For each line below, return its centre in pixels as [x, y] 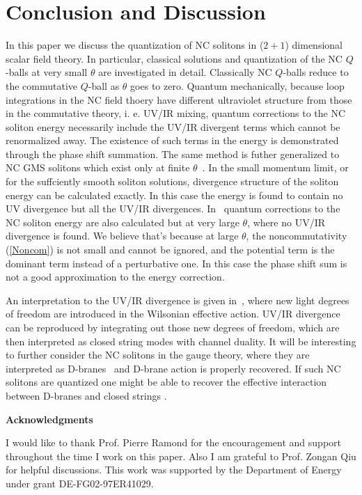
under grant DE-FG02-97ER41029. [80, 483]
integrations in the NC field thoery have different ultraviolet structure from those [179, 99]
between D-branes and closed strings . [86, 395]
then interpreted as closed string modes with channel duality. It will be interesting [181, 341]
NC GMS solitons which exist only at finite [98, 167]
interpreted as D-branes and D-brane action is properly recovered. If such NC [173, 368]
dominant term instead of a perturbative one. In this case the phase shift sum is [176, 263]
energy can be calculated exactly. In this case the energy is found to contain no [174, 195]
